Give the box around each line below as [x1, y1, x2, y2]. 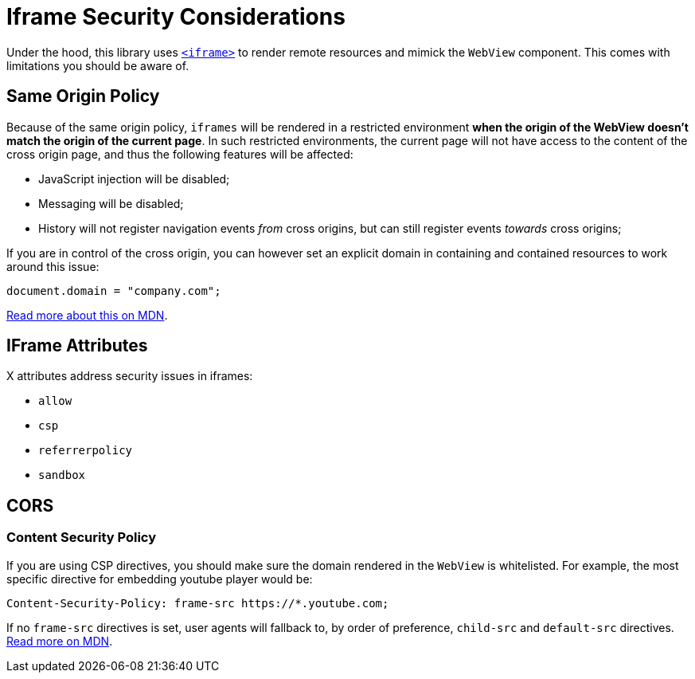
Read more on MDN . [6, 634, 113, 648]
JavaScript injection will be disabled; [38, 171, 230, 186]
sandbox [38, 469, 86, 482]
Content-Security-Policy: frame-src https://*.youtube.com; [6, 596, 389, 610]
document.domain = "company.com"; [6, 284, 221, 297]
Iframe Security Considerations [6, 3, 346, 30]
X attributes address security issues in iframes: [6, 369, 253, 383]
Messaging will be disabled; [38, 196, 184, 210]
